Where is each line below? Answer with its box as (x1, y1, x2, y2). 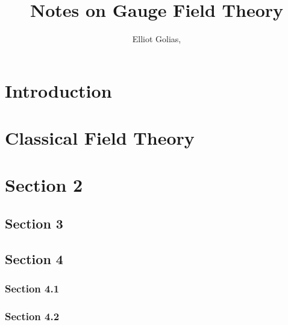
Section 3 (5, 214, 63, 233)
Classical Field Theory (5, 125, 195, 150)
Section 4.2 (5, 308, 60, 323)
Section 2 (5, 172, 83, 197)
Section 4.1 (5, 281, 60, 296)
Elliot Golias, (132, 33, 181, 45)
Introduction (5, 78, 112, 103)
